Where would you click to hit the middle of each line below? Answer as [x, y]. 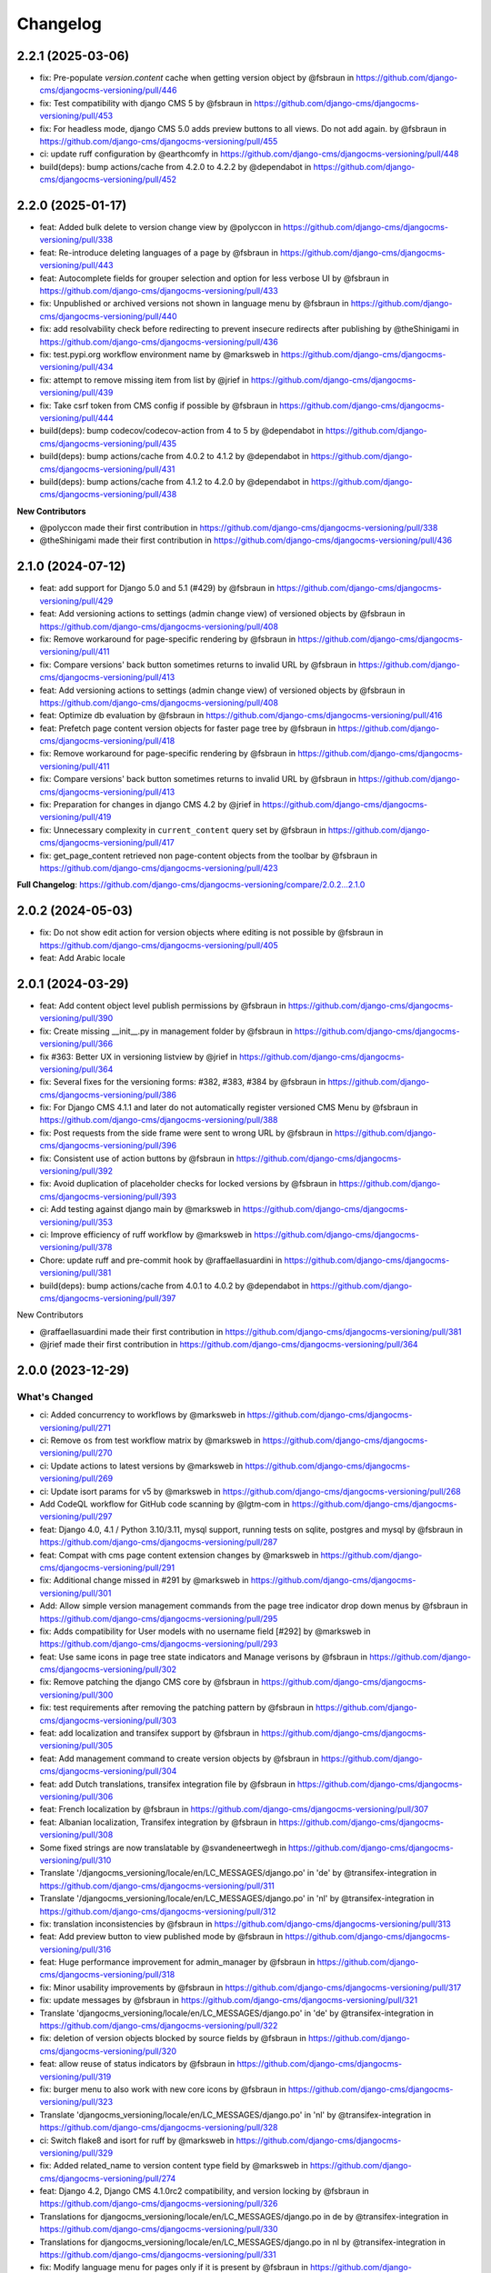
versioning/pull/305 [76, 1746]
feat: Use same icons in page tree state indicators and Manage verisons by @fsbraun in [204, 1657]
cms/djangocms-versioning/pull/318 [107, 1975]
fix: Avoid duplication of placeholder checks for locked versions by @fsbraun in [188, 1184]
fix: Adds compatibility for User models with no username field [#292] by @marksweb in [205, 1631]
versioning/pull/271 [75, 1427]
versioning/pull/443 [76, 265]
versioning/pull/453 [76, 116]
